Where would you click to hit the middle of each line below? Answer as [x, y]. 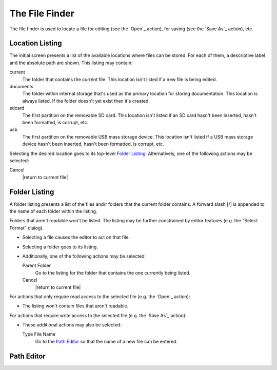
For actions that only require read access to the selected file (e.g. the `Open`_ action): [100, 296]
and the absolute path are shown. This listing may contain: [71, 63]
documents [21, 87]
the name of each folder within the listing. [53, 211]
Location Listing [36, 43]
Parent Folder [37, 266]
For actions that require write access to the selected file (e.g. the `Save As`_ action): [98, 315]
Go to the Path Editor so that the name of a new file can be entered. [106, 341]
